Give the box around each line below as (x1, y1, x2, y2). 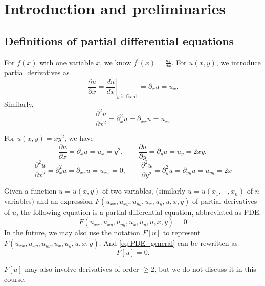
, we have (64, 132, 94, 143)
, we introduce (216, 57, 261, 67)
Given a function (4, 185, 57, 196)
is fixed (121, 93, 137, 99)
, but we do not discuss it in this (154, 263, 256, 274)
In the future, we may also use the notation (4, 227, 140, 238)
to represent (163, 227, 201, 238)
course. (4, 273, 26, 284)
